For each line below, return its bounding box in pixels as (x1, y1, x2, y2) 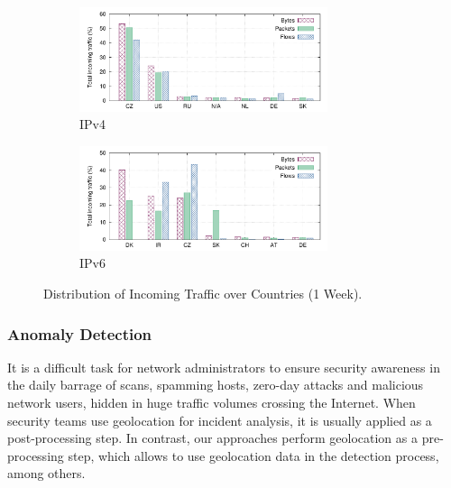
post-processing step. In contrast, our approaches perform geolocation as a (7, 428, 418, 447)
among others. (7, 464, 86, 483)
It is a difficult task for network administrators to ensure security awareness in (7, 357, 440, 376)
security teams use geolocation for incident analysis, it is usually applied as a (7, 410, 432, 429)
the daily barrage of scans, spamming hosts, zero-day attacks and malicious (7, 375, 424, 394)
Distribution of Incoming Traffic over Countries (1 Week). (43, 284, 363, 302)
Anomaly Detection (7, 322, 152, 345)
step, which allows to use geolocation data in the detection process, (68, 446, 439, 465)
